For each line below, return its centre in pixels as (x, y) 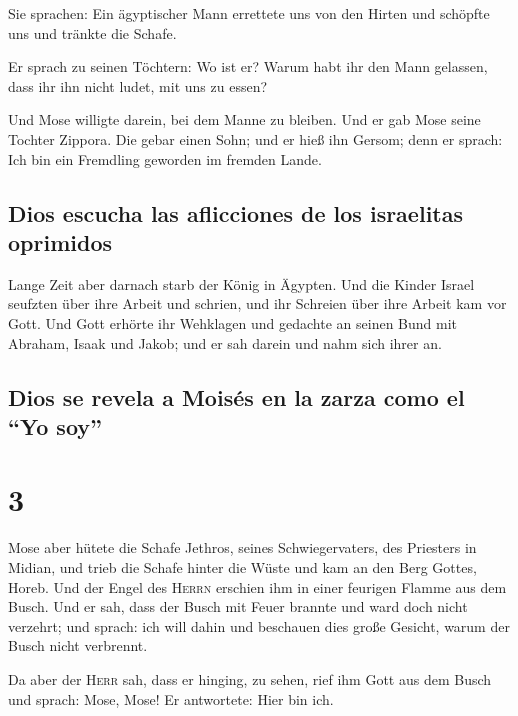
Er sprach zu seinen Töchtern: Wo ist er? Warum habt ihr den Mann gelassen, (248, 66)
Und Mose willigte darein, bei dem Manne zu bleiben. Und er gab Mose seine (244, 119)
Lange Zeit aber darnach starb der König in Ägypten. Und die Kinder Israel (241, 283)
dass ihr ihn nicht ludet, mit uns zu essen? (138, 85)
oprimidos (60, 241)
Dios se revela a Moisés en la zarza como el (236, 396)
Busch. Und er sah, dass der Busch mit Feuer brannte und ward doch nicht (238, 606)
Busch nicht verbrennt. (78, 645)
